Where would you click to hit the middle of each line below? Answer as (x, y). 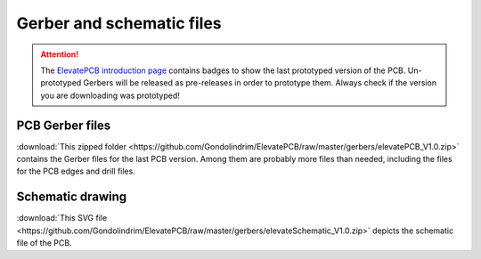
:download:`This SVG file (62, 218)
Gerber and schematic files (119, 23)
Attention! (60, 54)
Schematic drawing (72, 197)
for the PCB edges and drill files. (76, 171)
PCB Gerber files (64, 125)
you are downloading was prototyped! (110, 95)
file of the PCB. (44, 243)
